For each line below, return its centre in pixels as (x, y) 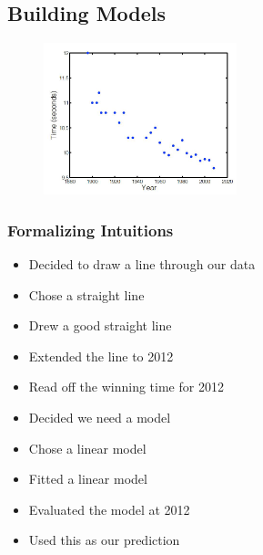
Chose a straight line (86, 294)
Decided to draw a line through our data (142, 263)
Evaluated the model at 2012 (109, 509)
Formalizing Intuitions (91, 230)
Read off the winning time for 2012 (126, 387)
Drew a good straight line (100, 325)
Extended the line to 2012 (101, 356)
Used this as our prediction (104, 540)
